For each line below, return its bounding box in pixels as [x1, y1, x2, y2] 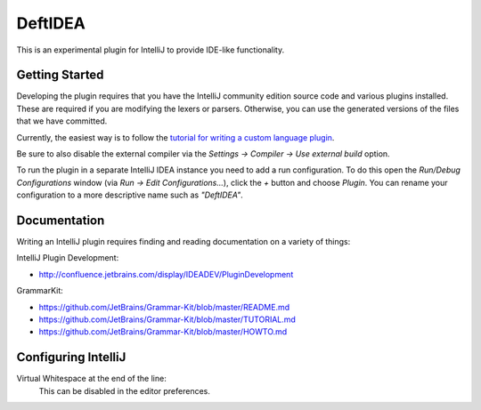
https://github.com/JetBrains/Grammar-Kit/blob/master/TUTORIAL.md [38, 314, 296, 325]
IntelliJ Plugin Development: [16, 253, 119, 263]
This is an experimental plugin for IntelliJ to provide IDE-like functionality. [16, 44, 285, 55]
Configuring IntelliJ [16, 350, 126, 365]
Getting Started [16, 68, 104, 83]
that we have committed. [16, 116, 108, 126]
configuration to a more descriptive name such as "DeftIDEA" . [16, 189, 244, 200]
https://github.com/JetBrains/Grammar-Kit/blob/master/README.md [38, 301, 290, 312]
